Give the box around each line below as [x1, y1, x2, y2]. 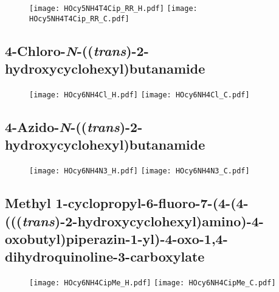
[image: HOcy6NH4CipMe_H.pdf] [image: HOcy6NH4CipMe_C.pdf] [29, 279, 276, 288]
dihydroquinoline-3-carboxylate [5, 247, 205, 266]
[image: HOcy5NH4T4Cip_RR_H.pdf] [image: [29, 4, 198, 13]
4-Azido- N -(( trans [5, 117, 120, 136]
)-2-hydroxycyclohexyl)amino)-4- [54, 211, 264, 230]
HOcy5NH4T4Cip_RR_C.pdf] [29, 14, 129, 23]
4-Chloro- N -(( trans [5, 41, 126, 60]
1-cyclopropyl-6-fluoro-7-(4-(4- [55, 193, 249, 212]
